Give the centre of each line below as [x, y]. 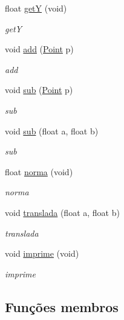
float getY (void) [36, 8]
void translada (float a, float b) [62, 212]
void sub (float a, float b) [52, 130]
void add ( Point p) [39, 49]
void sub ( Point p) [39, 90]
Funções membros [62, 306]
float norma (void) [39, 171]
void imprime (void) [42, 253]
